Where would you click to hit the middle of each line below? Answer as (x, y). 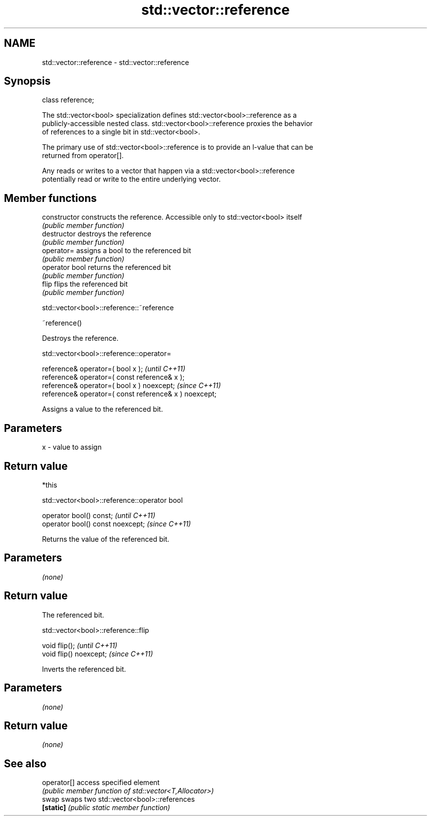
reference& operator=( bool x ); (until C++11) (114, 369)
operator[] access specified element (101, 783)
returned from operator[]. (83, 156)
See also (25, 763)
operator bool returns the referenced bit (107, 267)
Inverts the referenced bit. (84, 669)
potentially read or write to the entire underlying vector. (131, 179)
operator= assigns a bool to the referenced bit (117, 251)
